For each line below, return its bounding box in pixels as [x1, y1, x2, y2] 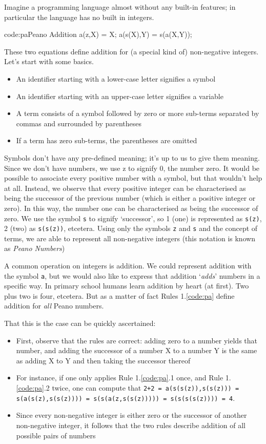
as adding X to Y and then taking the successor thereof [16, 355, 191, 365]
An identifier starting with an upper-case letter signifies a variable [16, 90, 223, 101]
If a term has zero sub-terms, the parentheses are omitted [16, 135, 197, 146]
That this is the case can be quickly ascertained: [4, 318, 156, 329]
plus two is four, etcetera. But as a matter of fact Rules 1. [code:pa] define [4, 290, 235, 301]
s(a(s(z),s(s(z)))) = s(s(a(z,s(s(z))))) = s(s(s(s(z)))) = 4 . [16, 392, 235, 403]
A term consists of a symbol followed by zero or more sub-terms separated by [16, 108, 259, 119]
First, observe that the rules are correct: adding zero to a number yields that [16, 335, 257, 345]
